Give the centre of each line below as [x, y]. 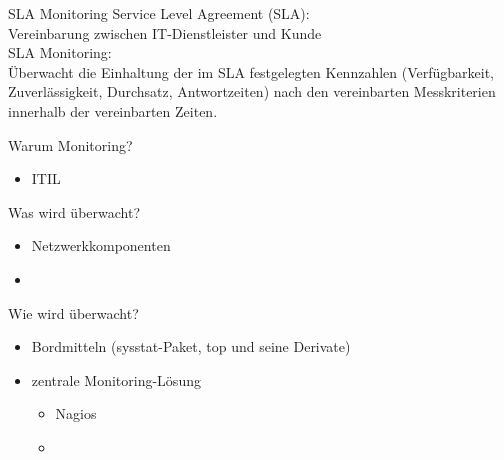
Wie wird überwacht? [73, 312]
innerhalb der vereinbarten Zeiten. [113, 110]
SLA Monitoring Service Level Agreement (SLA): [159, 13]
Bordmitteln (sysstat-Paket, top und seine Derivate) [191, 346]
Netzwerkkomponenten [101, 245]
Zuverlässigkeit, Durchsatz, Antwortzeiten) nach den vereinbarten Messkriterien [252, 91]
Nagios [76, 413]
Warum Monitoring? [70, 144]
